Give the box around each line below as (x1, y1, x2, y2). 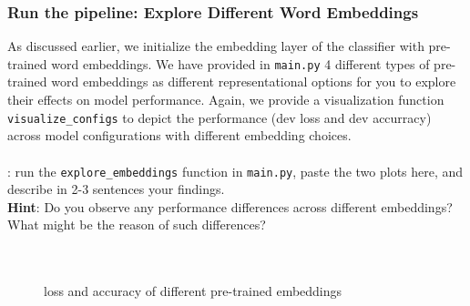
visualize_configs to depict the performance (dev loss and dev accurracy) (7, 107, 432, 127)
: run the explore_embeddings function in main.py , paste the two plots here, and (7, 161, 464, 180)
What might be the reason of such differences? (7, 215, 266, 234)
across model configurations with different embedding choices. (7, 126, 352, 145)
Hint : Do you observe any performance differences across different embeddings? (7, 197, 453, 216)
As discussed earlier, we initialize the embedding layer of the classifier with (7, 36, 424, 56)
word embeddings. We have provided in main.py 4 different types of (51, 54, 430, 73)
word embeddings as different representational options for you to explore (51, 72, 456, 91)
